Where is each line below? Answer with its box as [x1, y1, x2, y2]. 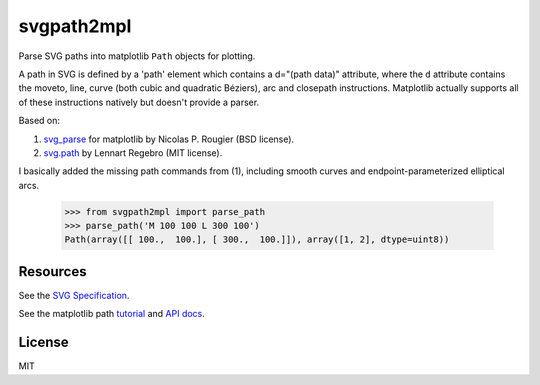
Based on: [18, 115, 60, 127]
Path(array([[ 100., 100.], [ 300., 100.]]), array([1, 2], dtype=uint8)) [64, 234, 450, 245]
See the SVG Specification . [18, 289, 130, 301]
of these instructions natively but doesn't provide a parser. [18, 96, 260, 108]
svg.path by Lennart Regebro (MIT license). [43, 146, 223, 159]
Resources [18, 263, 87, 280]
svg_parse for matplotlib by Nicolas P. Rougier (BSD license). [43, 133, 295, 145]
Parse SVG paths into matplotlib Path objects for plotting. [18, 50, 256, 62]
